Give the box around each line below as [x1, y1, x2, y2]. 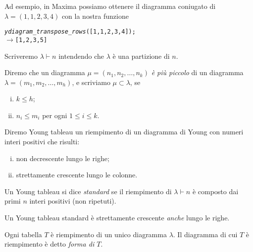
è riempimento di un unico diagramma [51, 229, 167, 239]
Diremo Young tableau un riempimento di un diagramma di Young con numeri [4, 126, 244, 137]
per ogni [42, 110, 67, 120]
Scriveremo [4, 50, 38, 61]
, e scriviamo [72, 77, 110, 87]
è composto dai [192, 186, 239, 196]
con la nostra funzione [61, 10, 129, 21]
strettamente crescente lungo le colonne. [16, 169, 138, 180]
